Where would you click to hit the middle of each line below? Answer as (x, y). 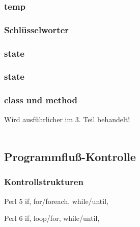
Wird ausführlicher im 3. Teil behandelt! (67, 119)
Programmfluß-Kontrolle (70, 157)
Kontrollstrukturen (44, 182)
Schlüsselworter (37, 29)
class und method (41, 100)
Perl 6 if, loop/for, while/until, (52, 218)
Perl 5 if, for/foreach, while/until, (56, 201)
